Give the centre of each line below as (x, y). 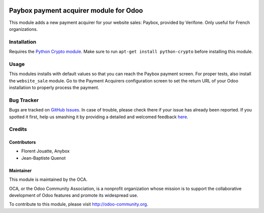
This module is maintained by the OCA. (48, 180)
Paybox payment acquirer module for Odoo (76, 11)
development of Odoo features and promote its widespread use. (74, 195)
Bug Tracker (24, 100)
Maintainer (20, 170)
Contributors (22, 142)
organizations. (23, 29)
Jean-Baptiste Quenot (44, 158)
